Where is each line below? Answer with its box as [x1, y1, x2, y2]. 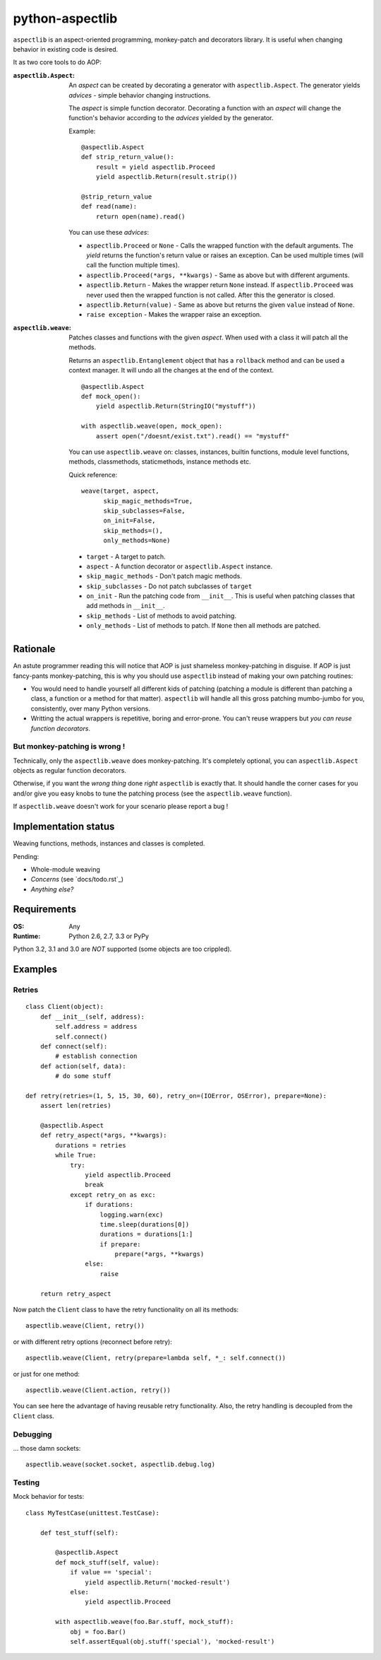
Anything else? [30, 884, 74, 894]
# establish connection [55, 1052, 138, 1060]
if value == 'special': [70, 1568, 152, 1577]
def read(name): [81, 202, 138, 211]
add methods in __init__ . [86, 602, 165, 610]
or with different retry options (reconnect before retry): [13, 1337, 173, 1346]
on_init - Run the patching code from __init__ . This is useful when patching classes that [86, 592, 356, 600]
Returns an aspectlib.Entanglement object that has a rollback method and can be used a [68, 356, 345, 364]
